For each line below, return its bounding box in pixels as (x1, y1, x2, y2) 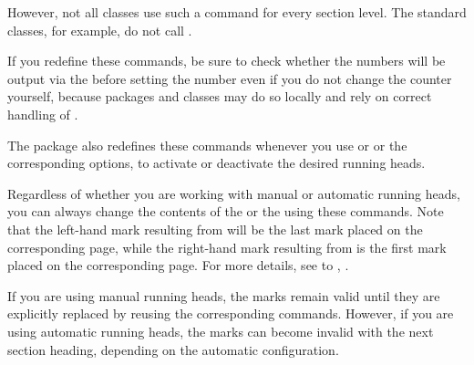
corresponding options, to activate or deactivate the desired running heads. (7, 153, 426, 172)
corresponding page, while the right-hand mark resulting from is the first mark (7, 237, 447, 256)
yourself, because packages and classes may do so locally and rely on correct (7, 87, 432, 106)
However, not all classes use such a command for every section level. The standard (7, 3, 467, 21)
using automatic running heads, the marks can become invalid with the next (7, 321, 434, 340)
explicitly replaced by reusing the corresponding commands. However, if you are (7, 304, 454, 323)
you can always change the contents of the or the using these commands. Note (7, 202, 444, 221)
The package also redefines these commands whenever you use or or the (7, 135, 407, 154)
